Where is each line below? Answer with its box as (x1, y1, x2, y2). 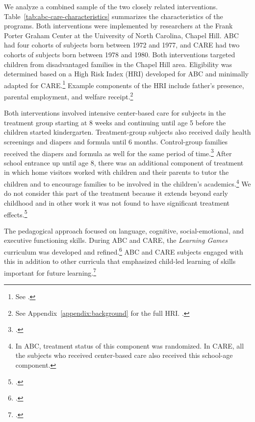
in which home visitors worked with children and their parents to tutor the (4, 167, 229, 177)
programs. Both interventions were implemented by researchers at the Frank (4, 21, 233, 31)
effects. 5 (4, 208, 27, 219)
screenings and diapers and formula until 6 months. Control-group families (4, 137, 228, 147)
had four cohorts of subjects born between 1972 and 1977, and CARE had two (4, 40, 240, 50)
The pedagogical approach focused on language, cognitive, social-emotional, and (4, 225, 244, 235)
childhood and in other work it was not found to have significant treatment (4, 197, 229, 208)
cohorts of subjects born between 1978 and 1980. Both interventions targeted (4, 49, 235, 59)
